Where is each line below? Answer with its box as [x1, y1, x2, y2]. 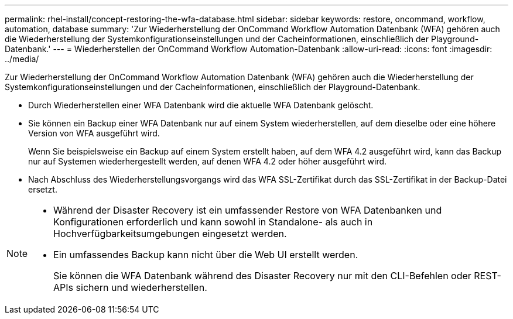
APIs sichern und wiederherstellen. [53, 282, 207, 293]
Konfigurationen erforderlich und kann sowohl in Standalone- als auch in [53, 216, 373, 228]
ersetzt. [28, 184, 57, 194]
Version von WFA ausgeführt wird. [28, 128, 160, 138]
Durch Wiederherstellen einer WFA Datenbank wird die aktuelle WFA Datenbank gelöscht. [28, 100, 374, 110]
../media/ [5, 54, 39, 64]
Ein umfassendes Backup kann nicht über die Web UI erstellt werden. [53, 249, 358, 260]
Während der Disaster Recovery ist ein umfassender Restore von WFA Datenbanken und [53, 204, 442, 216]
